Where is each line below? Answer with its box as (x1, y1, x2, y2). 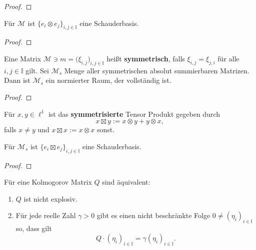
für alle (217, 53, 239, 63)
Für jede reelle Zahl (15, 210, 76, 221)
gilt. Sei (25, 65, 49, 75)
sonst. (96, 124, 115, 135)
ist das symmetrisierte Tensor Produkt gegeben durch (48, 108, 220, 119)
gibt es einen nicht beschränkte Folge (96, 210, 210, 221)
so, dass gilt (15, 223, 52, 234)
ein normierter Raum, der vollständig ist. (45, 75, 171, 85)
